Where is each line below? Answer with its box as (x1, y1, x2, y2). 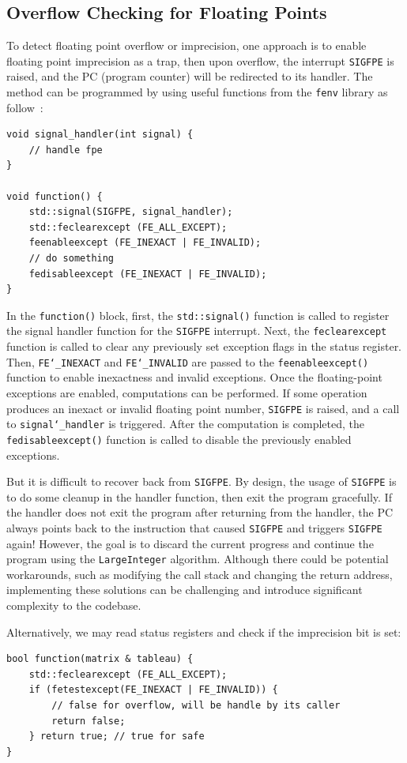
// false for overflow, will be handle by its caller (51, 700, 341, 712)
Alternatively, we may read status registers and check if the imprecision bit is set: (6, 623, 401, 640)
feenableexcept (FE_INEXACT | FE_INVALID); (28, 237, 262, 249)
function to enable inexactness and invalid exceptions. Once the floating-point (6, 369, 383, 385)
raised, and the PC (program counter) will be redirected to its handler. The (6, 68, 373, 85)
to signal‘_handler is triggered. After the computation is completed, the (6, 415, 364, 432)
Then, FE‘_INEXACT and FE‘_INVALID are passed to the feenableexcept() (6, 353, 369, 370)
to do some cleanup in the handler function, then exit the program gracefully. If (6, 488, 392, 505)
